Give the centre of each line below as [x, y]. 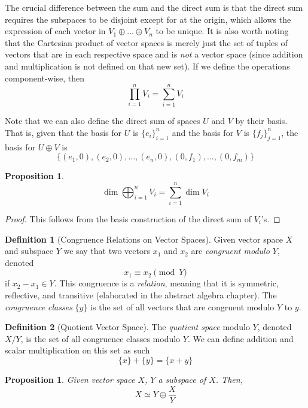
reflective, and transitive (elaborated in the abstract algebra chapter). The [141, 294]
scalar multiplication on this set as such [77, 350]
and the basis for [203, 132]
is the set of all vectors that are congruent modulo [182, 306]
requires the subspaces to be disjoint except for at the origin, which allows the [148, 19]
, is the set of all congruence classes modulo [100, 338]
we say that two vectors [107, 251]
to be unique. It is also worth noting [222, 31]
